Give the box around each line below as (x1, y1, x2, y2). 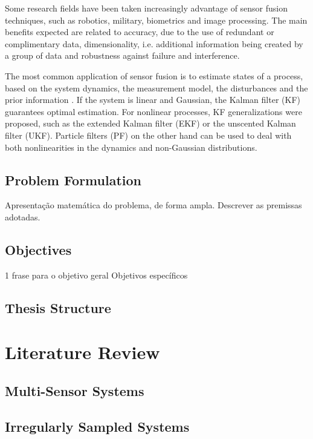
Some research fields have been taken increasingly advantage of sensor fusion (5, 2, 288, 14)
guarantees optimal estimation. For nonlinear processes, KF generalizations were (5, 105, 302, 117)
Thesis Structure (5, 298, 111, 317)
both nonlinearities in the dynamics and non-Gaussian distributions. (5, 140, 257, 153)
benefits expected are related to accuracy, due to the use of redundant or (5, 25, 274, 38)
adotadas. (5, 210, 40, 223)
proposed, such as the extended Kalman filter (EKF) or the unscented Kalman (5, 117, 296, 130)
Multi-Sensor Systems (5, 381, 144, 400)
